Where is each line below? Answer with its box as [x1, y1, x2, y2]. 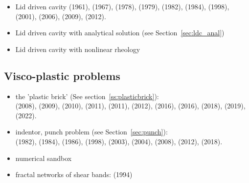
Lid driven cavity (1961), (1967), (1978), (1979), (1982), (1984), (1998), [15, 1, 229, 11]
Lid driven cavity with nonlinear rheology [15, 44, 140, 54]
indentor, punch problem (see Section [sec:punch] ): [15, 127, 168, 137]
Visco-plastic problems [4, 68, 120, 83]
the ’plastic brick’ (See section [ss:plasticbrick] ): [15, 91, 159, 101]
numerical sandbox [15, 153, 72, 163]
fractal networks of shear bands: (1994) [15, 169, 133, 180]
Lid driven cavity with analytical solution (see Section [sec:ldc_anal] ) [15, 27, 225, 38]
